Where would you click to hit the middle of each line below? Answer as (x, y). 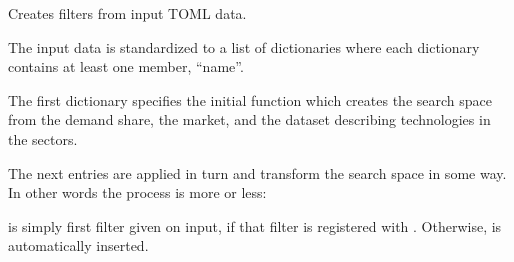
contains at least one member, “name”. (126, 66)
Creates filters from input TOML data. (127, 13)
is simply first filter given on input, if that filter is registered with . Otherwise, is (255, 225)
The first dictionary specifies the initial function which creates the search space (250, 99)
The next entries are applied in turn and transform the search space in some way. (257, 172)
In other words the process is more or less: (137, 192)
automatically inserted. (78, 245)
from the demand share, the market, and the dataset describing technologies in (249, 119)
